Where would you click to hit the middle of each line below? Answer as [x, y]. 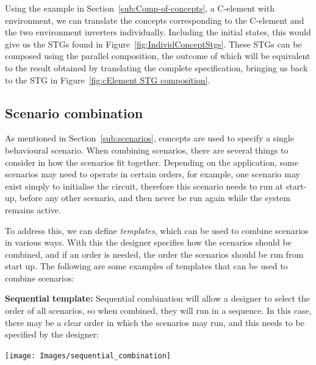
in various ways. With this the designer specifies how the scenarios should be [148, 242]
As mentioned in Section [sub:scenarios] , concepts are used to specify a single [149, 138]
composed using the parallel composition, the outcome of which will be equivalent [158, 56]
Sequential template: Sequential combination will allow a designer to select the [158, 298]
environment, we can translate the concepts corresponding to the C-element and [155, 20]
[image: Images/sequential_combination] [88, 356]
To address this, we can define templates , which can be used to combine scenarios [157, 230]
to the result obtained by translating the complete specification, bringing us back [156, 67]
